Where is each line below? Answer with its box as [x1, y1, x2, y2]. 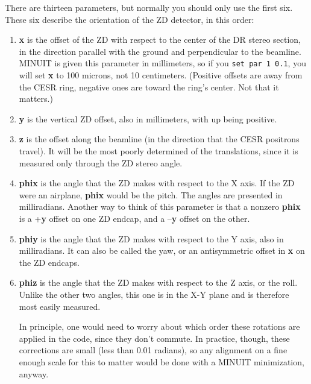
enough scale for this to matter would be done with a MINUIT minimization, [19, 355, 304, 368]
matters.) [19, 92, 53, 105]
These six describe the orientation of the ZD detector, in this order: [5, 13, 254, 25]
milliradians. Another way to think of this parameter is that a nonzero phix [19, 200, 301, 213]
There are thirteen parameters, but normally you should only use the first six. [5, 1, 293, 13]
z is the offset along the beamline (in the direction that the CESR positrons [19, 133, 300, 145]
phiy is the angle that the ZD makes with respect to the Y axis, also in [19, 232, 284, 245]
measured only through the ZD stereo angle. [19, 156, 183, 169]
